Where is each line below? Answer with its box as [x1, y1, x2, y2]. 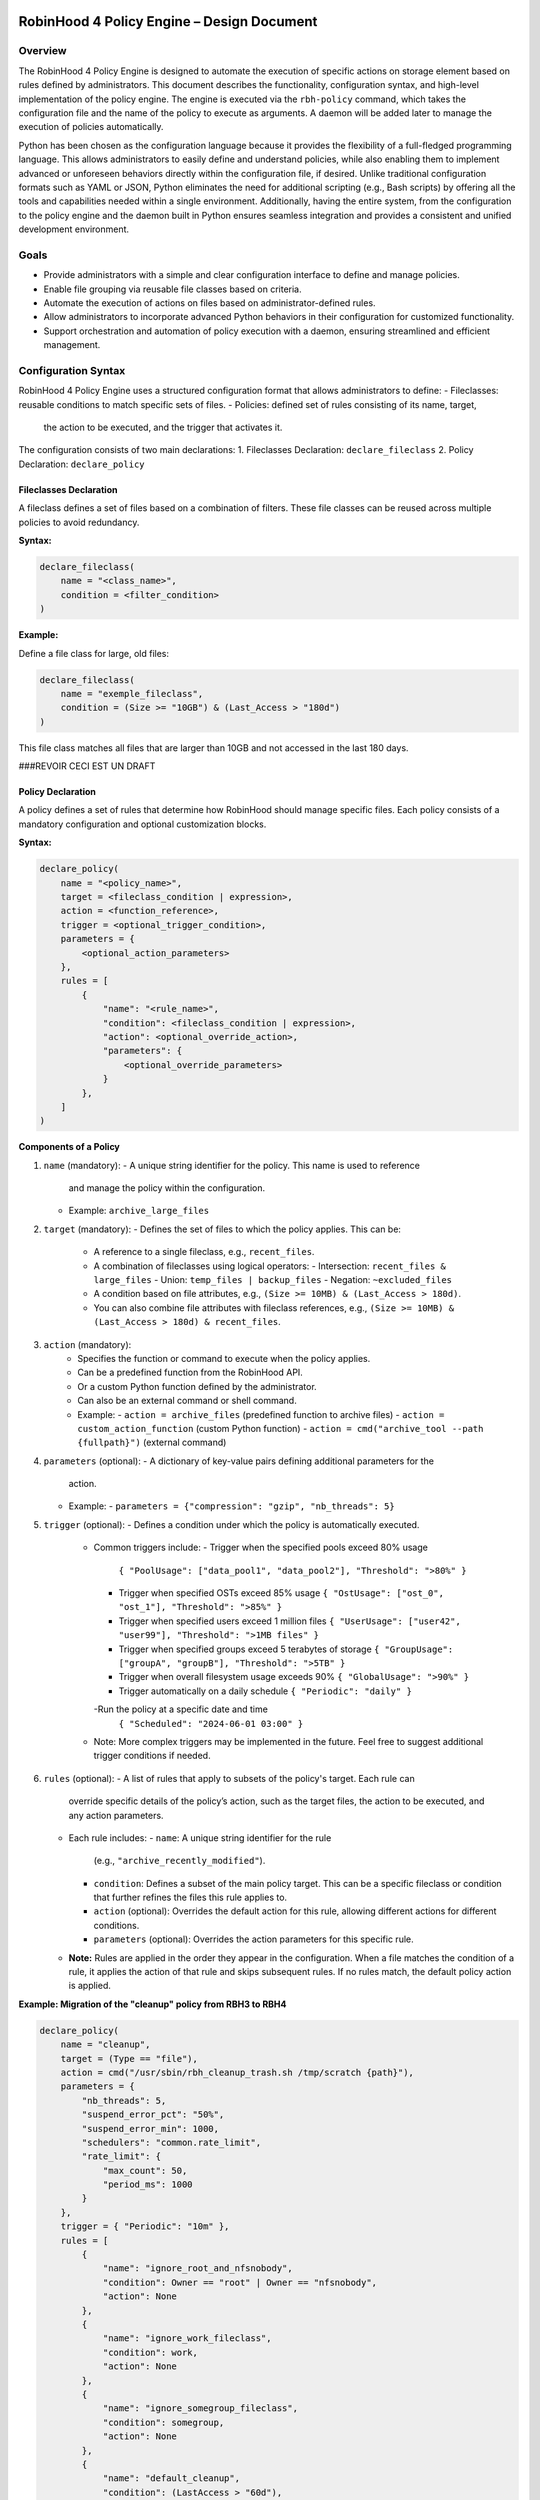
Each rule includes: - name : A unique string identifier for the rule [68, 1831, 332, 1844]
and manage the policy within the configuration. [68, 1182, 265, 1194]
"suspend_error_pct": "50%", [81, 2109, 225, 2120]
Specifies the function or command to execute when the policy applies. [77, 1352, 371, 1364]
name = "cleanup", [60, 2039, 151, 2050]
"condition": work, [102, 2346, 199, 2358]
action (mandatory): [43, 1338, 132, 1350]
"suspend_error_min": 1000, [81, 2123, 220, 2134]
